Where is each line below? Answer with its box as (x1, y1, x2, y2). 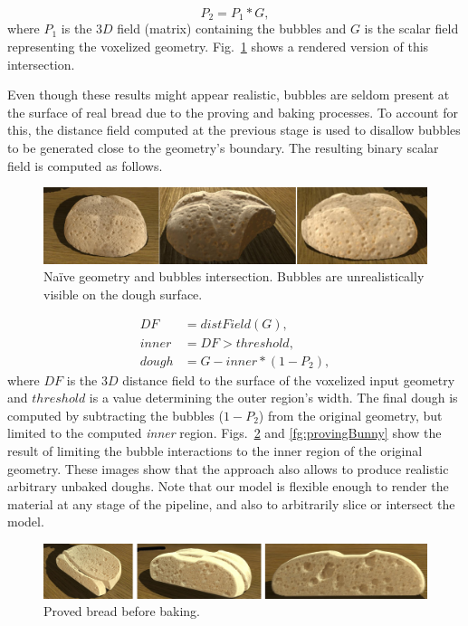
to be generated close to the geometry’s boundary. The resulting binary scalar (7, 138, 439, 157)
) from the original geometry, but (258, 405, 443, 424)
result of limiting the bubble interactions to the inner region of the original (7, 441, 423, 460)
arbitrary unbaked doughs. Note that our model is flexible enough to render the (7, 477, 449, 496)
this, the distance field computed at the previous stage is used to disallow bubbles (7, 120, 461, 139)
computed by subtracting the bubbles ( (7, 405, 224, 424)
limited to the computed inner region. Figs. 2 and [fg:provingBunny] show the (7, 423, 442, 442)
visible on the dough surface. (43, 284, 203, 303)
